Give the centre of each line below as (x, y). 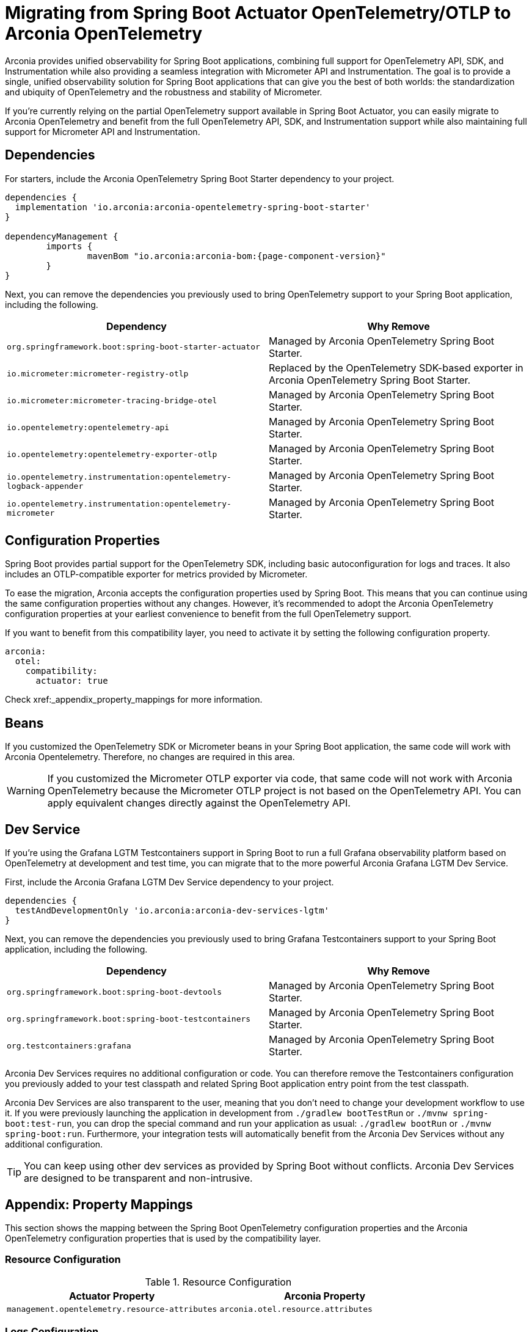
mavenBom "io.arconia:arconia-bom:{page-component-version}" (236, 256)
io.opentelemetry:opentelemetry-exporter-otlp (112, 455)
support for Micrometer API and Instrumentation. (103, 131)
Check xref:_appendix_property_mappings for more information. (134, 700)
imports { (69, 246)
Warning (26, 791)
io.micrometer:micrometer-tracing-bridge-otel (112, 401)
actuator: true (72, 681)
